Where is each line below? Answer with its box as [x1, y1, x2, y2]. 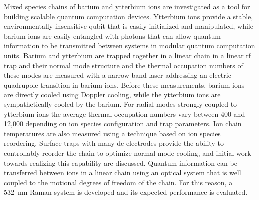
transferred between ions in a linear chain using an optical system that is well [4, 167, 241, 178]
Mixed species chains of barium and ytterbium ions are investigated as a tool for [4, 1, 250, 11]
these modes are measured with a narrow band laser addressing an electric [4, 70, 231, 80]
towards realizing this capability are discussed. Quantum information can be [4, 157, 237, 168]
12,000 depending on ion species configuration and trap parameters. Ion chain [4, 118, 242, 129]
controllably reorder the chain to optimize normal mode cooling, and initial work [4, 147, 251, 158]
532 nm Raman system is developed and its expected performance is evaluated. [4, 187, 248, 197]
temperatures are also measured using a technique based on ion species [4, 128, 221, 138]
